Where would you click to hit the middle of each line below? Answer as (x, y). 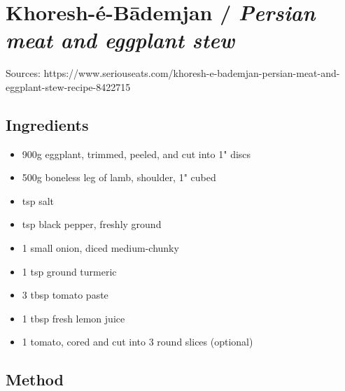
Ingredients (47, 124)
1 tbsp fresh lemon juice (73, 318)
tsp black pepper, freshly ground (92, 224)
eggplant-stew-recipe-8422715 (68, 86)
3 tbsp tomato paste (65, 295)
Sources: (23, 73)
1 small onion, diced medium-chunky (100, 248)
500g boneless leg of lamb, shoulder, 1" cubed (119, 177)
